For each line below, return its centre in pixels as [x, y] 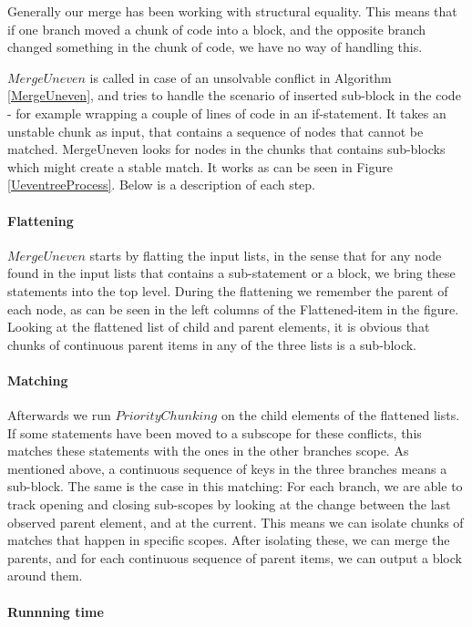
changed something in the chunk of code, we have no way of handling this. [215, 47]
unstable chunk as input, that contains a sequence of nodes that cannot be [215, 131]
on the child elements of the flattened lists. [340, 415]
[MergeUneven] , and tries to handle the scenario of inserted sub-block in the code [234, 95]
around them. [45, 576]
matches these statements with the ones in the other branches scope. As [208, 451]
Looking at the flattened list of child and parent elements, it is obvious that [219, 327]
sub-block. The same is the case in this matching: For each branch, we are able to [235, 486]
